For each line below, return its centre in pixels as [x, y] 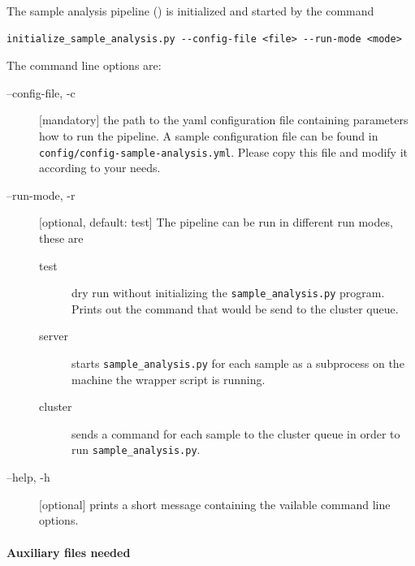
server [54, 336]
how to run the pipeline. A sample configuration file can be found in [209, 135]
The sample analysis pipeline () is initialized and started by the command [190, 11]
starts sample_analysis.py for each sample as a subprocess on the [238, 363]
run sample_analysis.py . [136, 449]
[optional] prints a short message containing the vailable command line [215, 504]
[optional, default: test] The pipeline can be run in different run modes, [216, 222]
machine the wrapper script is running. [169, 379]
